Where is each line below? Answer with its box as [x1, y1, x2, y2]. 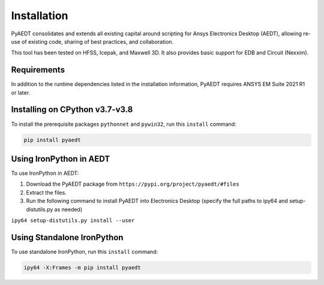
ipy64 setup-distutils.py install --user [11, 217, 135, 224]
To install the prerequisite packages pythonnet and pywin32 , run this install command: [11, 120, 236, 128]
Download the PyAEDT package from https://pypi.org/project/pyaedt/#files [26, 180, 239, 188]
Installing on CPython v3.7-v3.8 [11, 105, 133, 115]
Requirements [11, 65, 65, 75]
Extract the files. [26, 189, 67, 196]
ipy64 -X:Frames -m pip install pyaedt [23, 264, 141, 271]
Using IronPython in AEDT [11, 153, 110, 164]
